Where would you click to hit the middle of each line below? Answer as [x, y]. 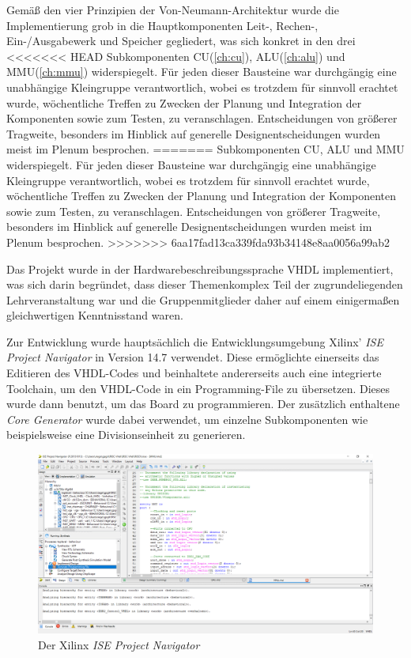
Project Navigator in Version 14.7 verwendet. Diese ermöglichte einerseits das [193, 357]
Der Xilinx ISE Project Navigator [119, 644]
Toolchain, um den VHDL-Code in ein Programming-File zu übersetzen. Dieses [198, 388]
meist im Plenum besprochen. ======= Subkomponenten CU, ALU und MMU [205, 149]
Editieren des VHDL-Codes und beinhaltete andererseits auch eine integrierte [194, 373]
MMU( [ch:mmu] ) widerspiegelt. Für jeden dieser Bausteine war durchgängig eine [202, 72]
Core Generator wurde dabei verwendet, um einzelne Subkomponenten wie [187, 419]
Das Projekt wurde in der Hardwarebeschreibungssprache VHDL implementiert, [200, 268]
